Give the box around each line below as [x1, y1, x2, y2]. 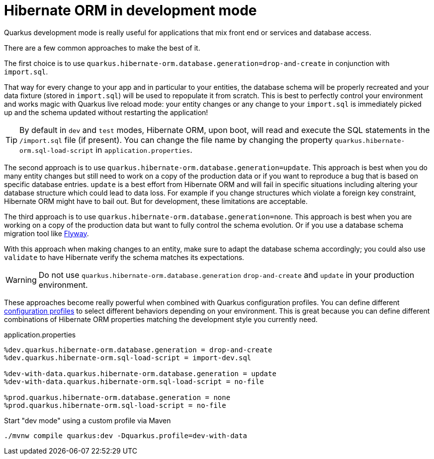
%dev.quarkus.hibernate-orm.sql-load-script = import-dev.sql [4, 353, 252, 362]
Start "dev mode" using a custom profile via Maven [4, 416, 171, 425]
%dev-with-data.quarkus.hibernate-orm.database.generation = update [4, 369, 276, 378]
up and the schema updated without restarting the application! [4, 108, 208, 117]
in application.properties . [95, 144, 192, 155]
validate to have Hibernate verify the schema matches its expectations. [4, 253, 245, 262]
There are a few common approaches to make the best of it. [4, 43, 200, 52]
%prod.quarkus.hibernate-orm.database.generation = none [4, 393, 231, 401]
